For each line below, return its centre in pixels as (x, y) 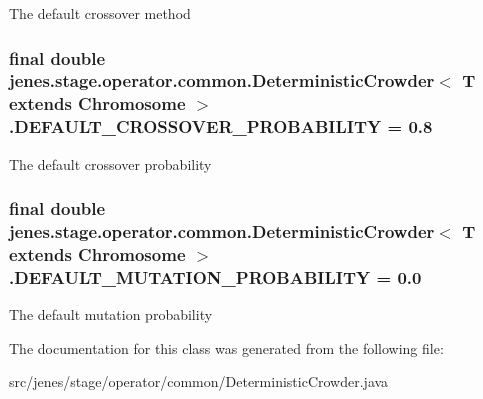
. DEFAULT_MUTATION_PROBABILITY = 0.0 (215, 276)
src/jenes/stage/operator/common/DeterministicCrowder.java (199, 381)
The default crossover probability (110, 163)
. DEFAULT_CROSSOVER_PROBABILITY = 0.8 (221, 126)
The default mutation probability (111, 314)
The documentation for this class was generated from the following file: (226, 347)
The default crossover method (100, 13)
